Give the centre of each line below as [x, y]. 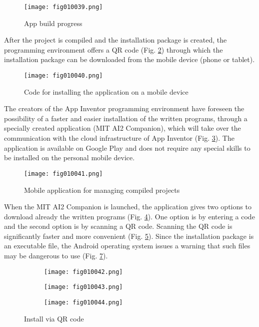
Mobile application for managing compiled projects [102, 190]
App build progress [53, 23]
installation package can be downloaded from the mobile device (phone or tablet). [129, 59]
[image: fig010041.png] [63, 174]
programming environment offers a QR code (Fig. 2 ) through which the [113, 49]
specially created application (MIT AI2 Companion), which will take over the [122, 128]
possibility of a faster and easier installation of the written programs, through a [126, 118]
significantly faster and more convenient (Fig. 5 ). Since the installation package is [129, 236]
